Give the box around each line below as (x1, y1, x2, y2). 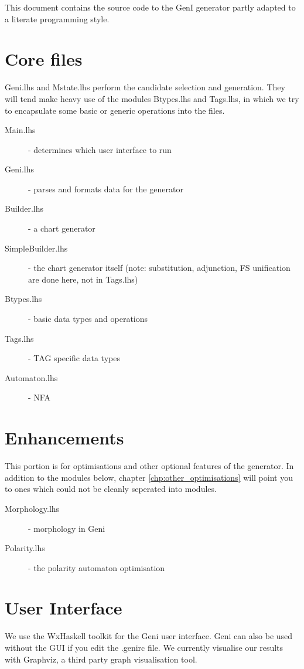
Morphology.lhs (5, 502, 60, 514)
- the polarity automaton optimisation (28, 561, 165, 573)
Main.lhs (5, 124, 36, 136)
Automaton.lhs (5, 371, 58, 383)
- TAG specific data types (28, 352, 120, 364)
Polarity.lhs (5, 542, 45, 554)
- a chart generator (28, 222, 95, 235)
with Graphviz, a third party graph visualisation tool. (5, 653, 197, 665)
